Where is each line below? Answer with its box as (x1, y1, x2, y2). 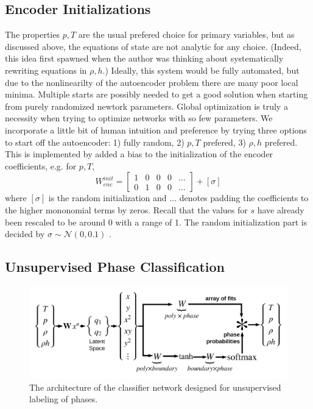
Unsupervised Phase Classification (5, 257, 225, 276)
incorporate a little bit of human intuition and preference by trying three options (5, 123, 307, 136)
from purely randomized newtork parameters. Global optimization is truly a (5, 99, 288, 112)
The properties (5, 28, 60, 41)
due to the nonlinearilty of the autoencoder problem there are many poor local (5, 76, 298, 88)
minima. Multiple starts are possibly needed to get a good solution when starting (5, 88, 308, 101)
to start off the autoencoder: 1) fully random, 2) (5, 135, 185, 148)
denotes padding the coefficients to (179, 191, 309, 204)
